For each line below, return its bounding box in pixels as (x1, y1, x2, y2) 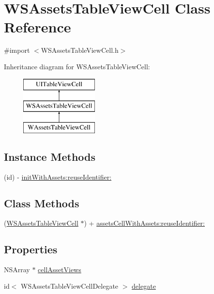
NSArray (4, 264, 30, 275)
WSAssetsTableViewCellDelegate (21, 280, 119, 291)
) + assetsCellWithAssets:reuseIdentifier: (84, 218, 205, 228)
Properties (4, 242, 58, 257)
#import (4, 45, 30, 55)
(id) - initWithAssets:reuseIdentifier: (4, 171, 112, 182)
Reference (4, 17, 71, 37)
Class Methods (4, 195, 79, 210)
